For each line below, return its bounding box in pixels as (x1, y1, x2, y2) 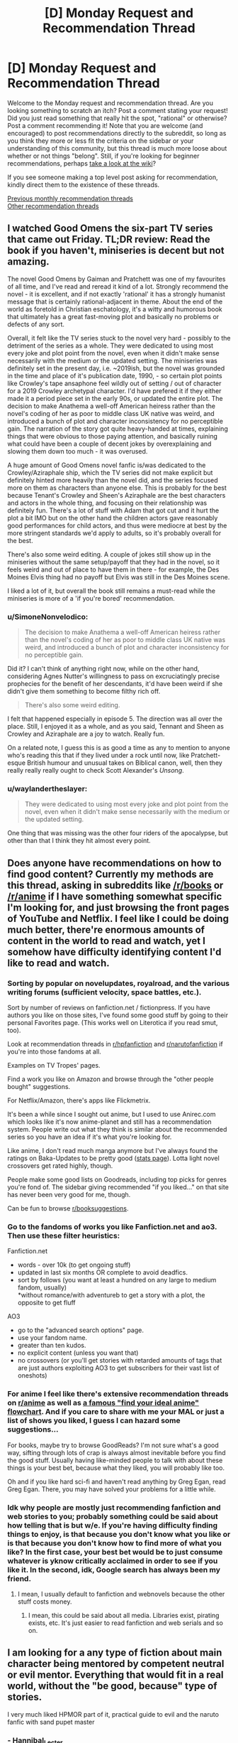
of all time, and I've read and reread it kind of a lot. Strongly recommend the (7, 282, 229, 291)
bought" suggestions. (7, 1083, 71, 1091)
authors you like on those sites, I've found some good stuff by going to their (7, 1011, 229, 1019)
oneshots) (17, 1371, 47, 1380)
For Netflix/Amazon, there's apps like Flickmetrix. (7, 1096, 151, 1105)
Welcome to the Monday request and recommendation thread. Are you (7, 98, 214, 107)
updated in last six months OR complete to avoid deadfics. (17, 1268, 188, 1277)
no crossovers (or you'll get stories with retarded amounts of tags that (17, 1356, 222, 1365)
